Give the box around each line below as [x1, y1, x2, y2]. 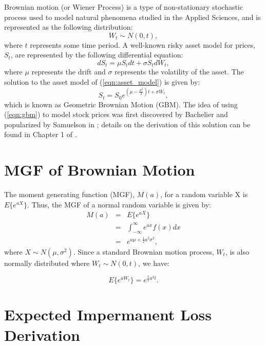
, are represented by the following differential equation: [10, 49, 183, 60]
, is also [225, 246, 249, 257]
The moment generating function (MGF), [4, 189, 135, 200]
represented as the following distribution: [4, 22, 133, 32]
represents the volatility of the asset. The [115, 66, 244, 77]
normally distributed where [4, 257, 90, 268]
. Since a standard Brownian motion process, [73, 246, 214, 257]
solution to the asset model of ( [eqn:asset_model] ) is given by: [4, 76, 200, 87]
